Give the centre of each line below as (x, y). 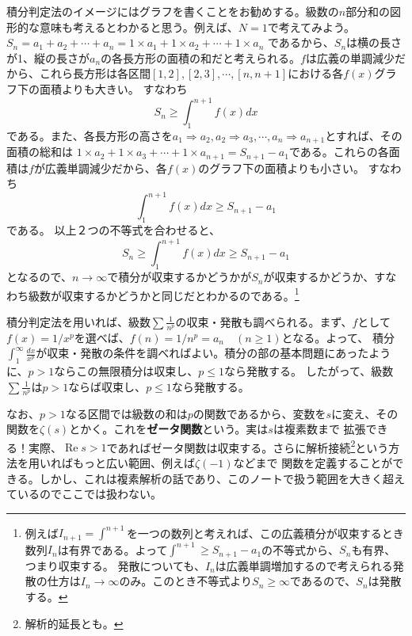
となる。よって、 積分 (338, 337)
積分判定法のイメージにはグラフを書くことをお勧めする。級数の (173, 11)
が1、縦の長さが (48, 57)
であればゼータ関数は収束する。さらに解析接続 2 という (248, 446)
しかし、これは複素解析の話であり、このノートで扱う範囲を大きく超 (217, 478)
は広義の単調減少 (350, 57)
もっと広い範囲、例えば (134, 463)
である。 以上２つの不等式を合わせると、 (113, 230)
